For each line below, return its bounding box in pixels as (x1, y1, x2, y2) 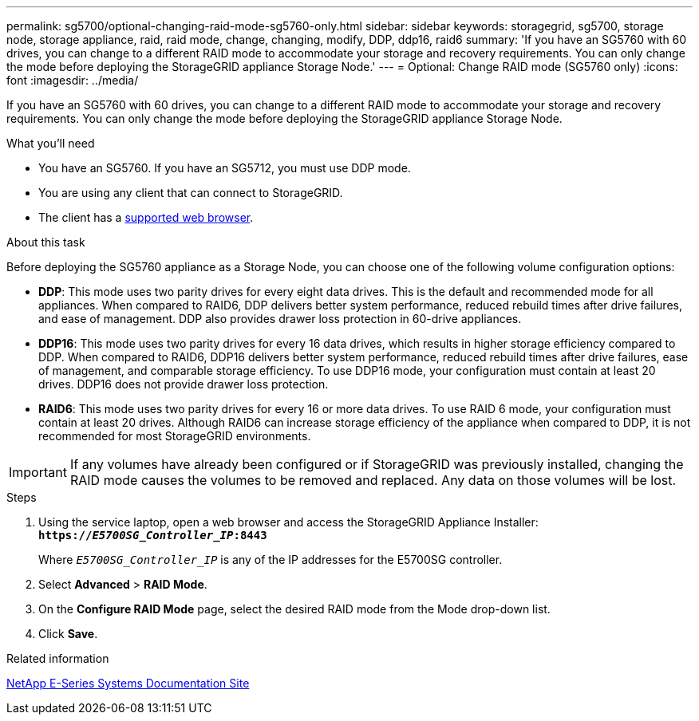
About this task (6, 235, 85, 249)
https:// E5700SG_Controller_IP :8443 (38, 529, 267, 542)
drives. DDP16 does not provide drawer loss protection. (38, 377, 329, 391)
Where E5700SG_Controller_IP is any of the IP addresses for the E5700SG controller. (38, 553, 503, 566)
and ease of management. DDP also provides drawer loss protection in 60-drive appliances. (38, 312, 522, 325)
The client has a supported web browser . (38, 211, 254, 224)
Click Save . (38, 627, 98, 640)
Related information (6, 652, 109, 665)
